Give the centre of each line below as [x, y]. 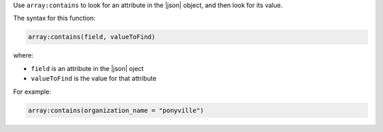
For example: [32, 92]
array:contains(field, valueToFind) [92, 37]
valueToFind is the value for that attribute [94, 79]
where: [23, 55]
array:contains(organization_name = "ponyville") [116, 110]
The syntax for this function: [54, 18]
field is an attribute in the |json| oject [87, 68]
